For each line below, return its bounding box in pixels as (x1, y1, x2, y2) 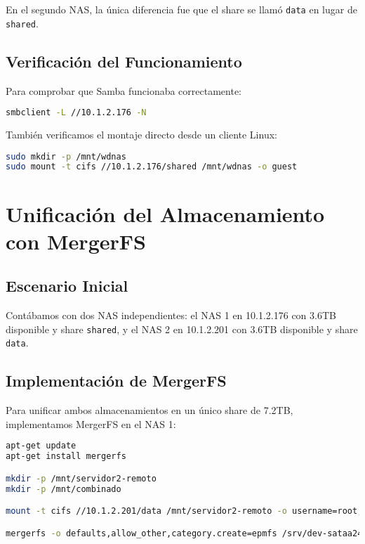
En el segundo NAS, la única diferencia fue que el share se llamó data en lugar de (6, 2, 357, 16)
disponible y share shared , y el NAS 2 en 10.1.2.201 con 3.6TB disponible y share (6, 321, 358, 336)
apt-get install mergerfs (6, 451, 126, 462)
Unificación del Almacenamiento (6, 199, 325, 228)
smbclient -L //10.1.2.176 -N (6, 108, 147, 118)
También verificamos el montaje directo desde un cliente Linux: (6, 127, 277, 141)
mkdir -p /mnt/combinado (6, 484, 121, 494)
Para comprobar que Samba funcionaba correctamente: (6, 83, 242, 98)
